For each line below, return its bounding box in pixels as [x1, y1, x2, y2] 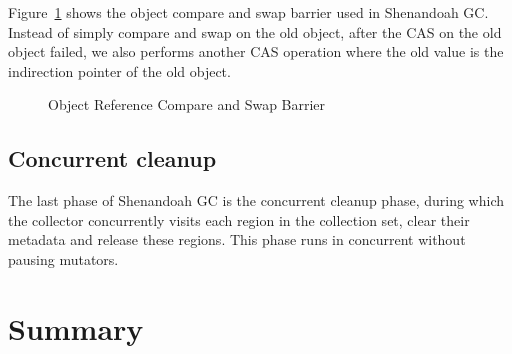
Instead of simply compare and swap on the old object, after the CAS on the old [8, 21, 502, 42]
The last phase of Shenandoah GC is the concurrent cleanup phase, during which [8, 190, 504, 211]
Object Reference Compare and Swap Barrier [48, 94, 326, 115]
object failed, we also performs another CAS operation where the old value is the [8, 41, 504, 62]
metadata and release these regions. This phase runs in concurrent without [8, 229, 466, 250]
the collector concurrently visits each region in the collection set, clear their [8, 209, 470, 230]
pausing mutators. [8, 248, 119, 269]
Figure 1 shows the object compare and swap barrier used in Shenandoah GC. [8, 2, 489, 22]
